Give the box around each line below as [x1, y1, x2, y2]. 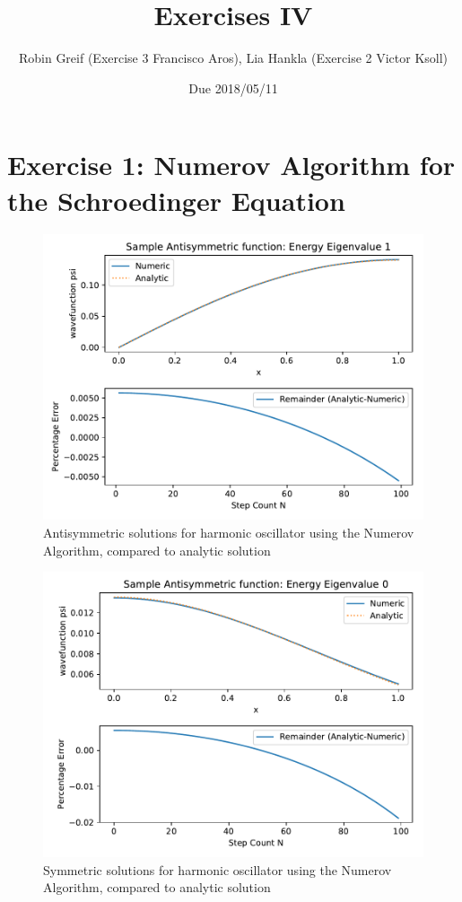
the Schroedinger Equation [7, 181, 345, 218]
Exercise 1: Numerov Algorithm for [7, 146, 456, 183]
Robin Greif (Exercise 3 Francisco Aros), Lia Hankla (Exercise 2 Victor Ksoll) [18, 48, 449, 67]
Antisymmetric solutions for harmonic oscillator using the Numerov [43, 523, 414, 542]
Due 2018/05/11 [188, 78, 278, 97]
